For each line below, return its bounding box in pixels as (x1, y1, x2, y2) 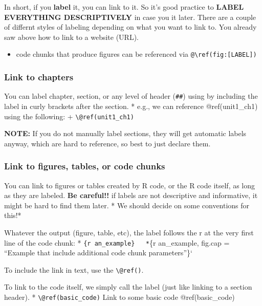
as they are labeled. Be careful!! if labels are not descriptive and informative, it (4, 190, 258, 201)
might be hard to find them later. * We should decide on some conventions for (4, 200, 250, 210)
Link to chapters (4, 70, 74, 83)
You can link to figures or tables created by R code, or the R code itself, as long (4, 180, 255, 190)
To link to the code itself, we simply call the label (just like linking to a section (4, 281, 252, 292)
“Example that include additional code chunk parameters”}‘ (4, 247, 192, 258)
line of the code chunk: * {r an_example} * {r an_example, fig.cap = (4, 237, 230, 248)
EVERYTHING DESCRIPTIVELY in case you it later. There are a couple (4, 11, 256, 22)
